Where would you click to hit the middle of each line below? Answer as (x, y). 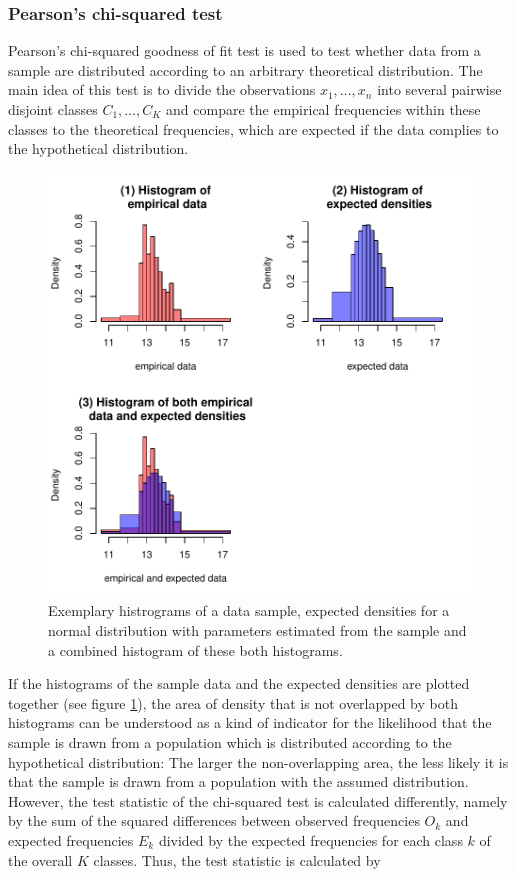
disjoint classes (53, 109)
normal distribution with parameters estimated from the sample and (257, 629)
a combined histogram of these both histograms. (195, 649)
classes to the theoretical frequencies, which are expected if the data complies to (253, 128)
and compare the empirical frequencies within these (323, 109)
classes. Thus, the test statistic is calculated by (237, 859)
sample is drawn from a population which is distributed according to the (230, 741)
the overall (40, 859)
